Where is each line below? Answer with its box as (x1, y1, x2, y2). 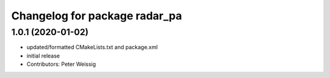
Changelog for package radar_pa (11, 9, 183, 22)
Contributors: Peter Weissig (26, 60, 96, 68)
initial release (26, 52, 61, 59)
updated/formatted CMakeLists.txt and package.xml (26, 44, 158, 51)
